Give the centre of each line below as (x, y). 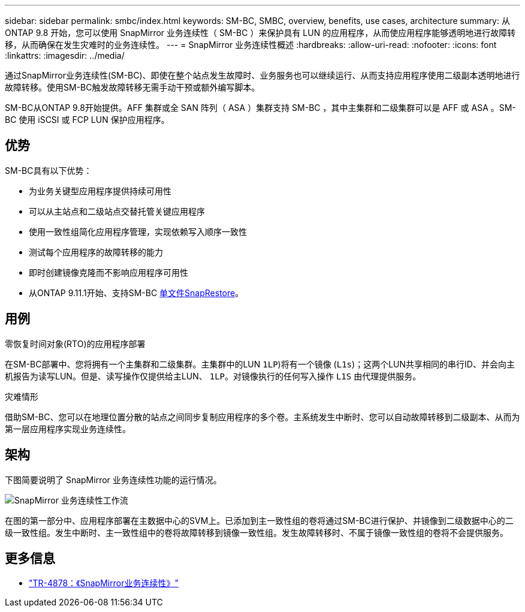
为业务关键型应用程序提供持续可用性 (100, 191)
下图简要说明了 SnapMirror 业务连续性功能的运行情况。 (113, 480)
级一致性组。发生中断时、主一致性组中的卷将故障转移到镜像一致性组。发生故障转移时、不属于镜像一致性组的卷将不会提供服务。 (257, 532)
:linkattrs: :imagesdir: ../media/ (65, 55)
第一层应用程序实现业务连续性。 (68, 429)
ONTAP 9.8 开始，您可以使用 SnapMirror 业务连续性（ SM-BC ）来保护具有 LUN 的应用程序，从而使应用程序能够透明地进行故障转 (260, 33)
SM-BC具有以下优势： (49, 170)
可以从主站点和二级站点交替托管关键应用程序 (117, 211)
